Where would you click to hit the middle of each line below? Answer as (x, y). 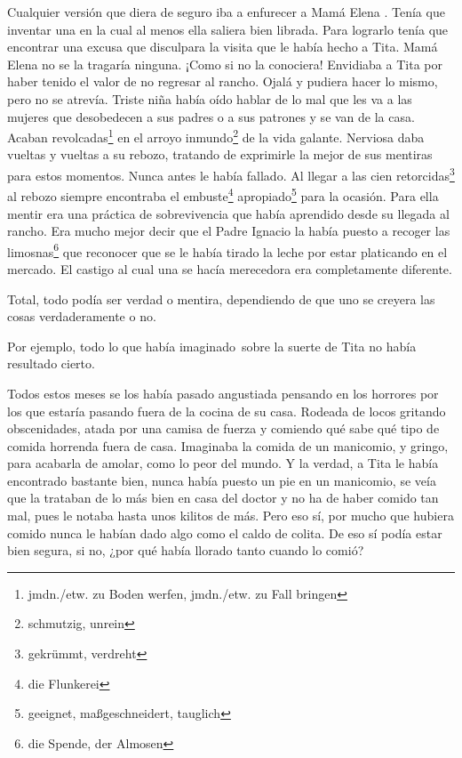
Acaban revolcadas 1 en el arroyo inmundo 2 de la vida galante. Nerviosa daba (216, 136)
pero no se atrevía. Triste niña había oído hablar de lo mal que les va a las (210, 98)
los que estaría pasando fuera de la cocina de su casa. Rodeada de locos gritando (227, 411)
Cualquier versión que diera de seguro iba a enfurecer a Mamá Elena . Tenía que (226, 12)
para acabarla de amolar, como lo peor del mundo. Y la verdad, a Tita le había (223, 463)
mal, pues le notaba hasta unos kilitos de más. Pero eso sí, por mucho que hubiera (231, 516)
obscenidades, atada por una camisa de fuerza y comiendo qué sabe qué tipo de (223, 428)
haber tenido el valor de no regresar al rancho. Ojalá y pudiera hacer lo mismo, (223, 81)
